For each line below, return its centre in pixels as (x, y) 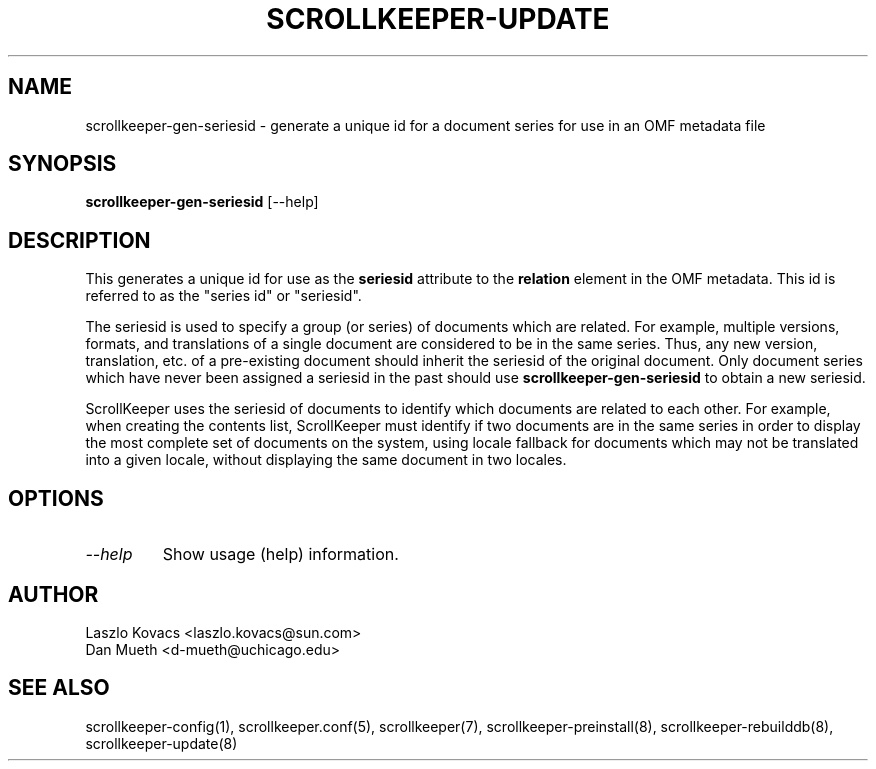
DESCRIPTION (79, 240)
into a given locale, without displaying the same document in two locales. (326, 460)
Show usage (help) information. (280, 554)
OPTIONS (56, 498)
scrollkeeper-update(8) (161, 743)
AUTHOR (53, 594)
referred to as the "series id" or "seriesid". (223, 296)
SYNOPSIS (62, 164)
